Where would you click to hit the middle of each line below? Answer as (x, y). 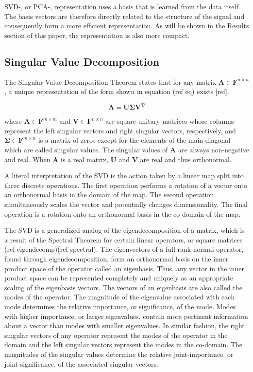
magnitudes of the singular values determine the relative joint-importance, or (119, 354)
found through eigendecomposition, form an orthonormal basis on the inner (117, 258)
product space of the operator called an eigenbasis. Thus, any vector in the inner (125, 268)
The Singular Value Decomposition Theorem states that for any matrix (110, 82)
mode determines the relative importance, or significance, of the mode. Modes (120, 306)
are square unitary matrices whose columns (170, 121)
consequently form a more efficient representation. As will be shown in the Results (127, 26)
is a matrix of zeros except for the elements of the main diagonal (134, 140)
